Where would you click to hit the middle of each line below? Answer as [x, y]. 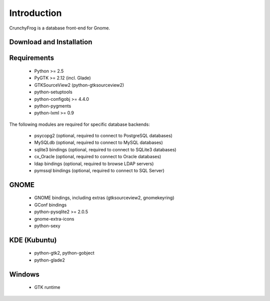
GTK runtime [47, 288]
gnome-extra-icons [54, 219]
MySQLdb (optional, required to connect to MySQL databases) [99, 143]
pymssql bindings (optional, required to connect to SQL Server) [99, 171]
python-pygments [53, 106]
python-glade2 [49, 260]
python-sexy [47, 226]
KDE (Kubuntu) [33, 240]
